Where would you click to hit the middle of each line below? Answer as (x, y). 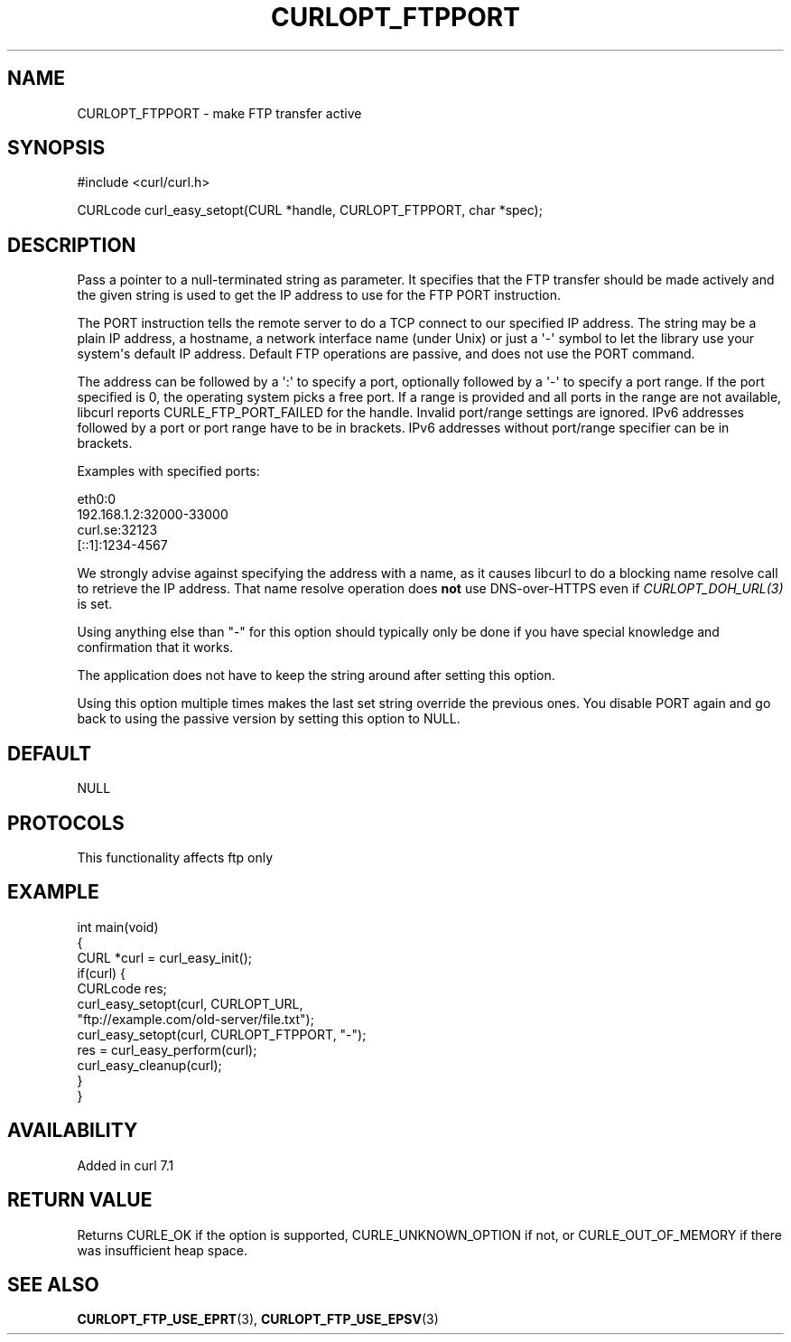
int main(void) (118, 927)
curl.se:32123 (117, 530)
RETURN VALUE (80, 1200)
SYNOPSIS (56, 148)
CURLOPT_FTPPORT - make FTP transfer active (219, 113)
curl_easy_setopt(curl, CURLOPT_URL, (190, 1003)
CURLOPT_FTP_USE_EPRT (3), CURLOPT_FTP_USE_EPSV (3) (258, 1319)
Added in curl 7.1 (126, 1165)
